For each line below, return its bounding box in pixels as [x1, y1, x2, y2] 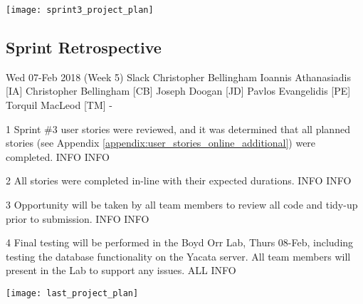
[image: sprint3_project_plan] [6, 5, 154, 15]
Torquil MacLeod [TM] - [6, 98, 112, 112]
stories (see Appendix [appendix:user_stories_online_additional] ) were [6, 135, 316, 150]
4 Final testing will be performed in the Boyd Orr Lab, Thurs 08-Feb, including [6, 235, 354, 250]
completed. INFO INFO [6, 149, 110, 164]
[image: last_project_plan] [6, 288, 139, 298]
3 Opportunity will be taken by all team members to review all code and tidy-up [6, 197, 358, 212]
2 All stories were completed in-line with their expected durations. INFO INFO [6, 173, 352, 188]
